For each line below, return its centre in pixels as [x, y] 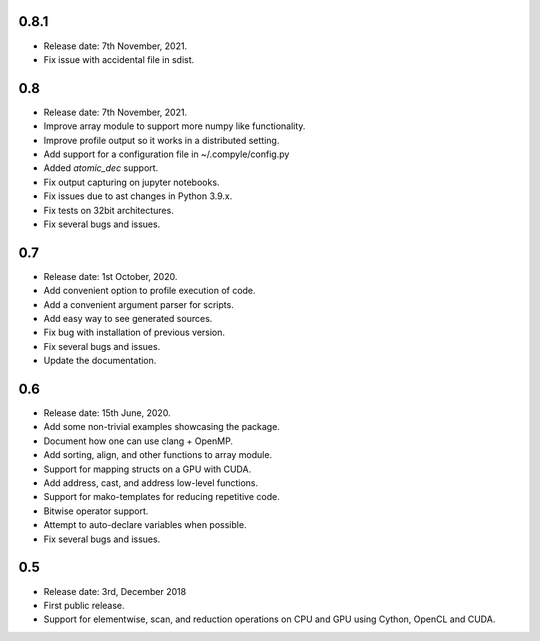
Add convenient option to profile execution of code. [149, 291]
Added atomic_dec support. [101, 168]
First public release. [84, 605]
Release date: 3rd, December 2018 [115, 591]
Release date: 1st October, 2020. [110, 276]
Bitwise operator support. [96, 511]
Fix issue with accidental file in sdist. [119, 59]
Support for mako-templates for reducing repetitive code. [161, 497]
